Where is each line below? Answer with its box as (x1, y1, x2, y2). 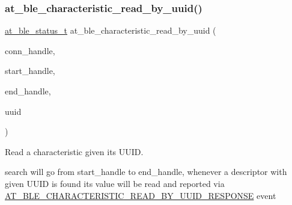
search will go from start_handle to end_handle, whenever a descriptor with (5, 165, 287, 178)
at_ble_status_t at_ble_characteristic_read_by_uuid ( (5, 24, 216, 37)
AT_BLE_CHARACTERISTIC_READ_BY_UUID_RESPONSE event (5, 189, 276, 201)
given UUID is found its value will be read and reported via (5, 177, 225, 189)
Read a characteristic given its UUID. (5, 145, 144, 158)
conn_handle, (5, 44, 55, 57)
